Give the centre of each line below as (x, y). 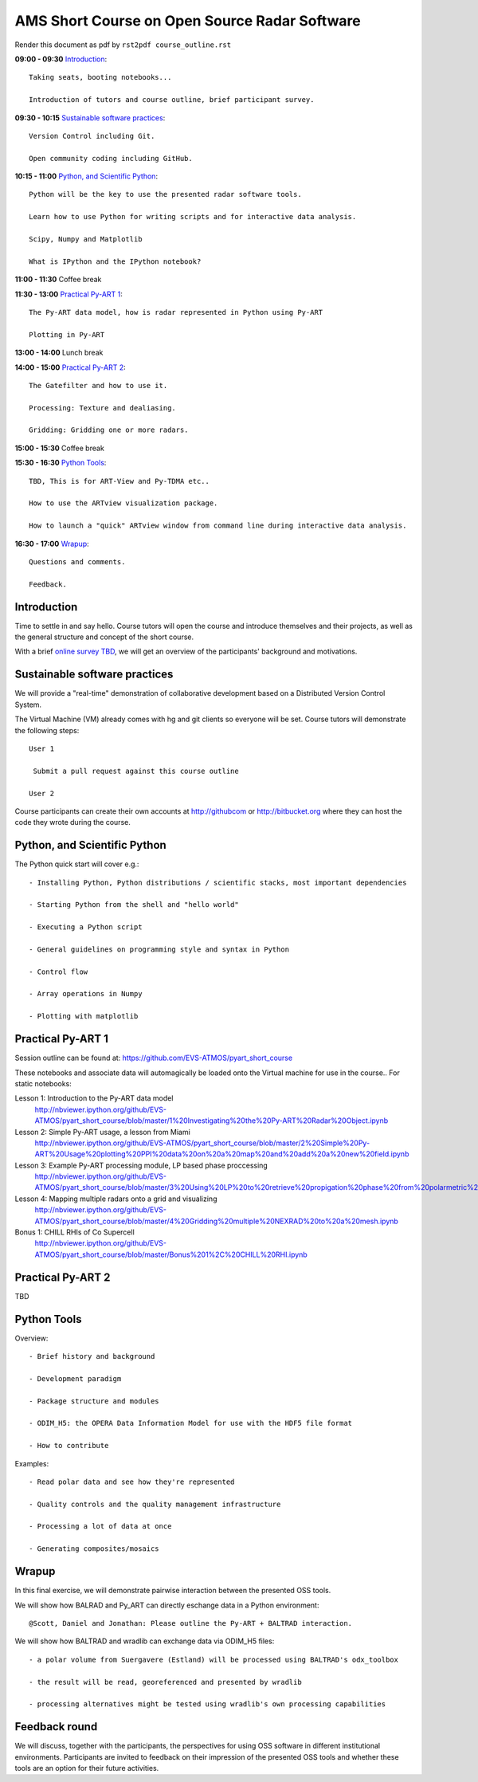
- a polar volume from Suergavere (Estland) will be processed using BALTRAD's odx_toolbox (214, 1659)
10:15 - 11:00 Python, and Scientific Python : (86, 176)
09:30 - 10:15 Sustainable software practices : (90, 118)
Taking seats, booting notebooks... (100, 77)
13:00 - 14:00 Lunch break (59, 353)
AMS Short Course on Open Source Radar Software (188, 21)
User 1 (42, 748)
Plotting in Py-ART (67, 334)
